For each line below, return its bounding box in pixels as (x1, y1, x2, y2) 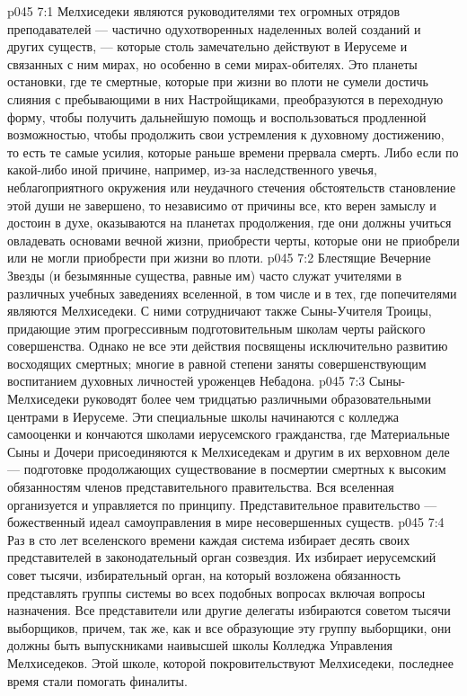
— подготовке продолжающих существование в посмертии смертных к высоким (7, 460, 446, 478)
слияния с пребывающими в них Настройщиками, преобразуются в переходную (7, 89, 444, 108)
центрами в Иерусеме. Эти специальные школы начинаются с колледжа (7, 406, 400, 425)
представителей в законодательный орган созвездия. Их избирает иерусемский (7, 548, 436, 567)
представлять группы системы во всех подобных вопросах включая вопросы (7, 583, 426, 602)
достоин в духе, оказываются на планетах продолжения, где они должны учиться (7, 213, 452, 232)
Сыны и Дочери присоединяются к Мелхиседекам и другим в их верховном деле (7, 442, 450, 460)
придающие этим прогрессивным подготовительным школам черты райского (7, 318, 426, 337)
